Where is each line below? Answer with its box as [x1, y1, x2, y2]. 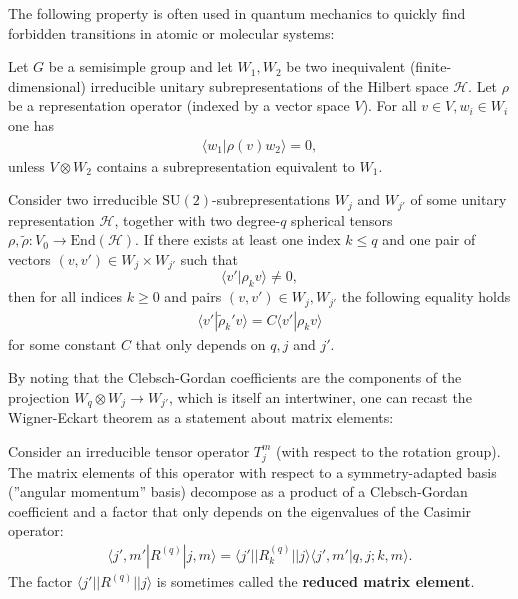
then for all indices [8, 286, 123, 307]
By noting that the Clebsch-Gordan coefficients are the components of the [8, 367, 462, 388]
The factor [8, 570, 73, 591]
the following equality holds [341, 286, 511, 307]
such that [180, 248, 238, 269]
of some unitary [410, 189, 507, 210]
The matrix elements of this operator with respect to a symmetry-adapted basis [8, 461, 497, 482]
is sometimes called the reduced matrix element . [156, 570, 475, 591]
